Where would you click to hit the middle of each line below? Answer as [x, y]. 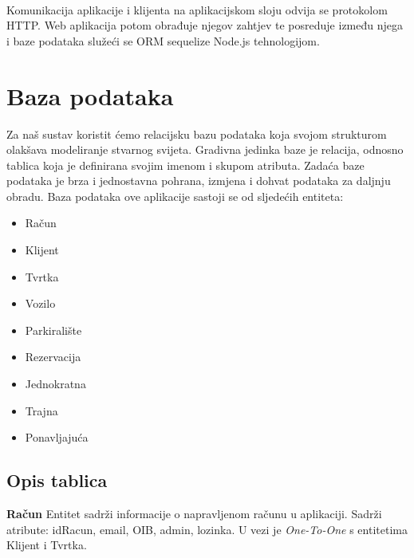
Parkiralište [53, 330]
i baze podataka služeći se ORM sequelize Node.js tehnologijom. [163, 40]
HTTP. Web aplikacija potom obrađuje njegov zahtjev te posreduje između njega [205, 25]
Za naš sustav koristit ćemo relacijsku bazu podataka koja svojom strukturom [197, 134]
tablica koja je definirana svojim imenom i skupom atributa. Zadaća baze [185, 165]
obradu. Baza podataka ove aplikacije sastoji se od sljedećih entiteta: [175, 196]
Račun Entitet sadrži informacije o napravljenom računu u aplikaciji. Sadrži [194, 514]
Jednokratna [55, 384]
